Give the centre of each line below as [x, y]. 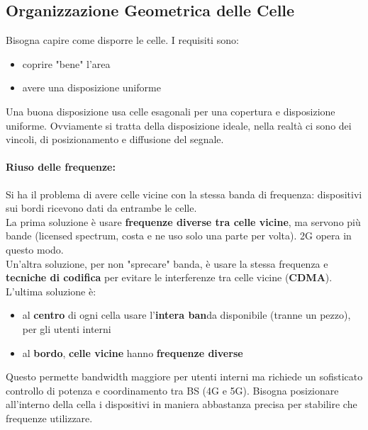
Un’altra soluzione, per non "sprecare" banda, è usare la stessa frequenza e [167, 263]
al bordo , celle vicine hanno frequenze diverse [133, 352]
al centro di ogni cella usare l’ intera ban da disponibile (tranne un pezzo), [186, 315]
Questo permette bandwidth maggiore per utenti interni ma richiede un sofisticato [184, 377]
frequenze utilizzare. [49, 418]
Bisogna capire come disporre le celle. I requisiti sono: [122, 40]
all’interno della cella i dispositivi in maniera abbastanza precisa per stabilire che [182, 404]
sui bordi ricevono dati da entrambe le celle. [101, 208]
